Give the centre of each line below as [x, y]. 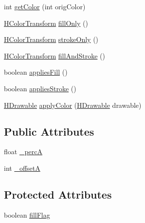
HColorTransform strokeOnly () [51, 39]
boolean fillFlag [27, 214]
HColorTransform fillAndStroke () [54, 55]
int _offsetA [22, 168]
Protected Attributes [58, 194]
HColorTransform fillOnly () [46, 23]
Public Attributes [49, 131]
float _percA [23, 152]
